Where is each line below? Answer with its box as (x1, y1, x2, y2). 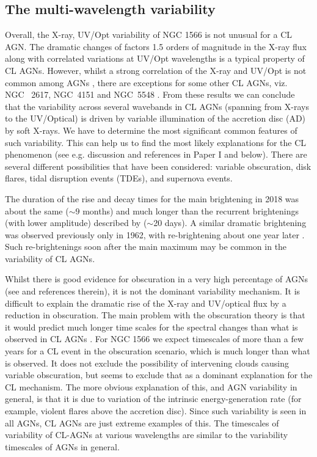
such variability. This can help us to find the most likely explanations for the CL (5, 136, 307, 148)
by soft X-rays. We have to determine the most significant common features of (5, 123, 297, 136)
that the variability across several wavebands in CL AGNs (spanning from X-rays (5, 100, 310, 112)
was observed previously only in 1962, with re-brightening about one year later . (5, 228, 305, 241)
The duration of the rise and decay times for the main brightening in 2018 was (5, 192, 299, 205)
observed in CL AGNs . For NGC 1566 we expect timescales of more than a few (5, 332, 304, 345)
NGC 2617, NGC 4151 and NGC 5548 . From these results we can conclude (5, 88, 295, 101)
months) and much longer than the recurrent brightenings (82, 204, 299, 217)
